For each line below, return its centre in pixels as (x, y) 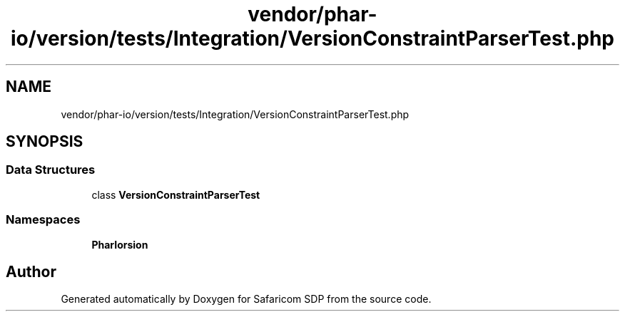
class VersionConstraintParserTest (176, 194)
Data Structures (51, 170)
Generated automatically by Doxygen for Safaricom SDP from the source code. (246, 299)
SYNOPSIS (45, 142)
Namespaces (43, 220)
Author (31, 271)
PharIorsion (120, 244)
